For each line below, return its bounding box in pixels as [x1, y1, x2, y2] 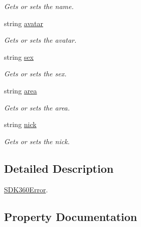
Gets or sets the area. [4, 102, 70, 112]
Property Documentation [4, 208, 137, 224]
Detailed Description [4, 160, 114, 176]
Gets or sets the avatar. [4, 35, 77, 45]
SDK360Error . [4, 184, 48, 194]
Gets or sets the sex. [4, 68, 67, 79]
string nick [4, 119, 37, 130]
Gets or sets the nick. [4, 136, 70, 146]
